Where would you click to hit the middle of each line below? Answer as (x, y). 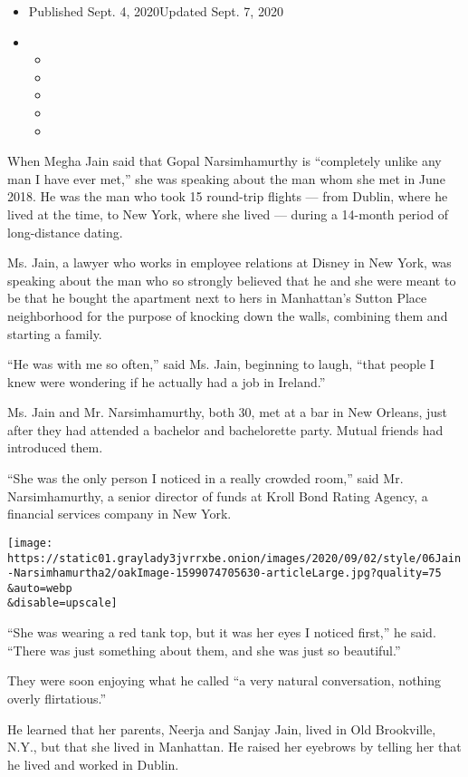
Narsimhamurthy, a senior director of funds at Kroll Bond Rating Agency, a (218, 495)
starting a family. (55, 333)
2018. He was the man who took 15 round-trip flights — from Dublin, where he (228, 196)
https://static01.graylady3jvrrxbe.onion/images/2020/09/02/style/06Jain (234, 558)
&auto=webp (40, 588)
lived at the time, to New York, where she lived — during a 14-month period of (228, 214)
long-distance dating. (65, 232)
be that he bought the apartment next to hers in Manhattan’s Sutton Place (217, 298)
